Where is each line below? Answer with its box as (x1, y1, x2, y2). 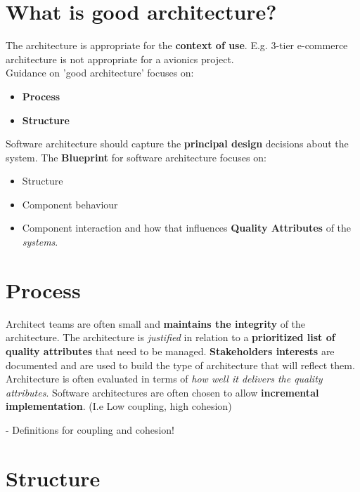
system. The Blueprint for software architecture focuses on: (6, 149, 266, 164)
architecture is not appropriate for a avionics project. (6, 51, 234, 66)
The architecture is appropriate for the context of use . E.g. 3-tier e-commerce (6, 38, 348, 53)
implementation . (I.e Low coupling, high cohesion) (6, 399, 232, 413)
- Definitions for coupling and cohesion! (6, 422, 174, 437)
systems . (22, 234, 58, 249)
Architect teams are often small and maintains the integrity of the (6, 316, 306, 331)
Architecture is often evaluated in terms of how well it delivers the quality (6, 371, 323, 386)
